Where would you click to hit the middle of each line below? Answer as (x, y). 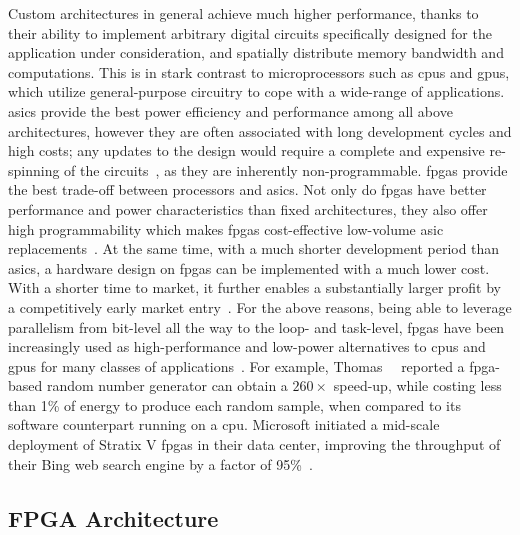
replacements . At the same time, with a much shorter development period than (254, 248)
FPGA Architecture (113, 517)
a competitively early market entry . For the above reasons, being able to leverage (260, 306)
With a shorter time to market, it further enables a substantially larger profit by (254, 287)
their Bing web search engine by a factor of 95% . (160, 463)
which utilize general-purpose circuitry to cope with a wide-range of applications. (256, 91)
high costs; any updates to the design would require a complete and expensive (246, 150)
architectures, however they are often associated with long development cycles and (260, 130)
